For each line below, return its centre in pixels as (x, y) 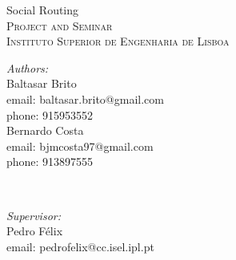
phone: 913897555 (50, 162)
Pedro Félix (35, 231)
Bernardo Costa (45, 130)
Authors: (28, 67)
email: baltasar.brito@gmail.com (85, 98)
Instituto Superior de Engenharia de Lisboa (118, 41)
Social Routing (43, 10)
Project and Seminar (60, 25)
